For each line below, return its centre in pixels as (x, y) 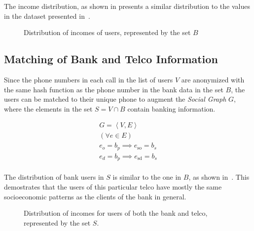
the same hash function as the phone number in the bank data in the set (114, 89)
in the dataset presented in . (47, 16)
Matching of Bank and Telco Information (111, 59)
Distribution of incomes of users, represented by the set (107, 32)
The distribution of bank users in (54, 177)
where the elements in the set (48, 108)
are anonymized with (213, 79)
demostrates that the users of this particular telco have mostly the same (113, 187)
